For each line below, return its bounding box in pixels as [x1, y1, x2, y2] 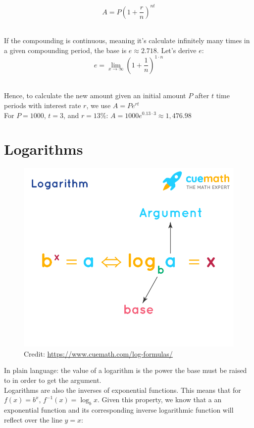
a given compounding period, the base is [4, 45, 127, 55]
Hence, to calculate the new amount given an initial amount [4, 90, 186, 101]
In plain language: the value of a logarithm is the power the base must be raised [4, 365, 247, 375]
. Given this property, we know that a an [97, 394, 222, 405]
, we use [86, 100, 111, 110]
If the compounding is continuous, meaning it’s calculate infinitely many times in [4, 35, 250, 46]
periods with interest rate [4, 100, 81, 110]
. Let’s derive [156, 45, 197, 55]
